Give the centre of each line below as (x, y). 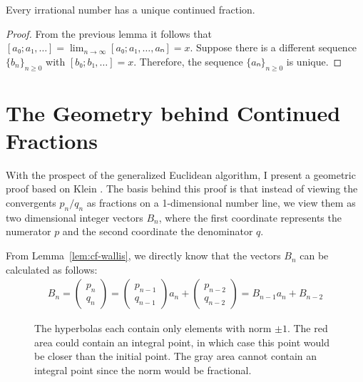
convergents (31, 203)
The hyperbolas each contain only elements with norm (153, 328)
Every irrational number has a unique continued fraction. (131, 9)
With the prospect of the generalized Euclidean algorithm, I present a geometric (181, 174)
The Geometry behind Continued (173, 112)
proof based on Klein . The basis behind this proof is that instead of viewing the (182, 189)
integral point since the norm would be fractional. (143, 370)
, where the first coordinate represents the (250, 217)
